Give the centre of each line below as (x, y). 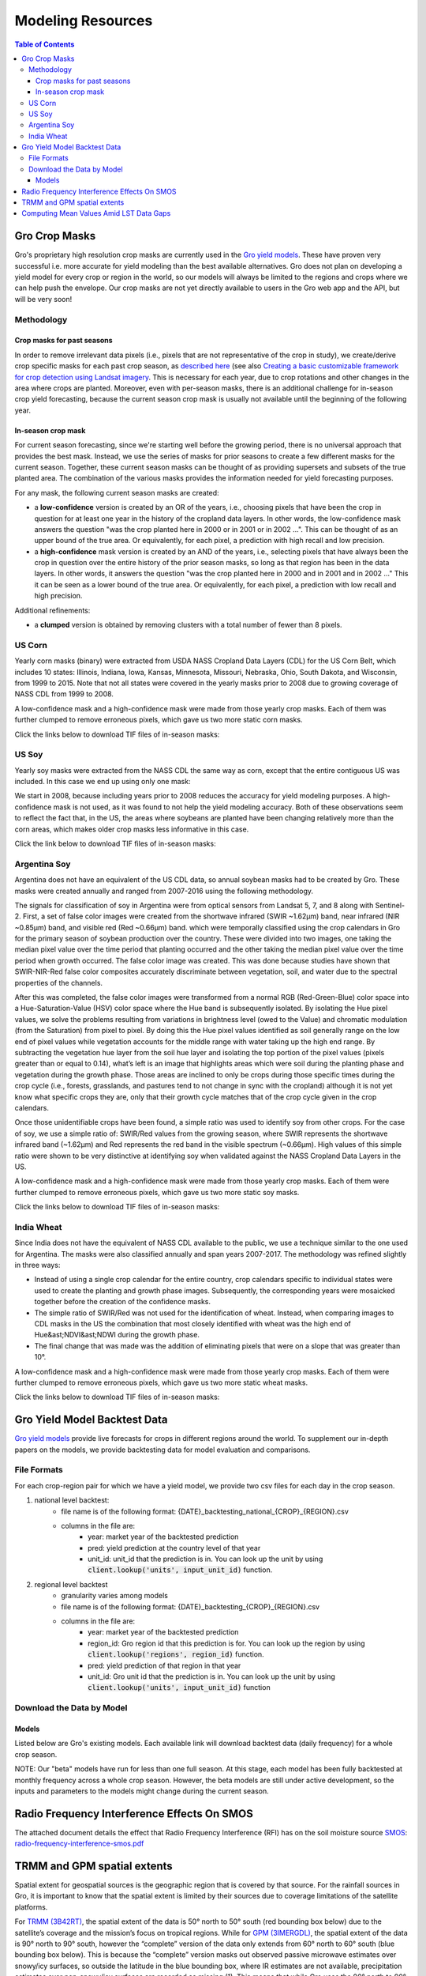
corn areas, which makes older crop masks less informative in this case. (132, 829)
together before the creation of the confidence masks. (123, 1302)
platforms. (31, 1907)
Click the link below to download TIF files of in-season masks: (115, 843)
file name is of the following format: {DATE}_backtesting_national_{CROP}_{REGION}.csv (205, 1511)
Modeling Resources (84, 21)
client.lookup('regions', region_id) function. (176, 1654)
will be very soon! (43, 299)
